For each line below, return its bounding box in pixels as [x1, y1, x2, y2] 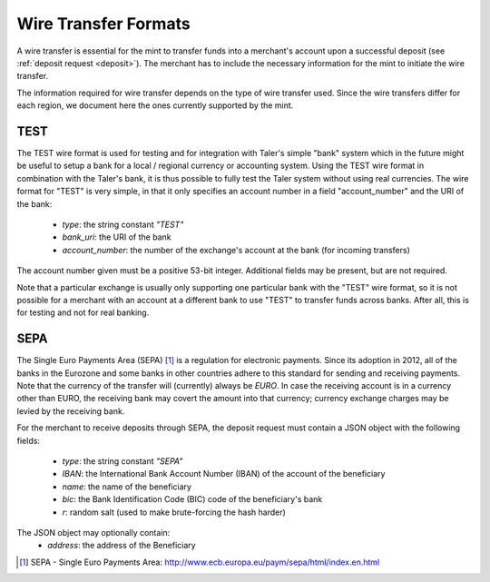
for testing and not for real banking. [16, 307, 150, 318]
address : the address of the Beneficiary [47, 540, 196, 551]
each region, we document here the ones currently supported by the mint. [16, 100, 294, 111]
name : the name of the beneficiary [62, 481, 192, 492]
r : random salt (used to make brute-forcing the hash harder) [62, 507, 286, 518]
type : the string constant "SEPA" [62, 455, 183, 467]
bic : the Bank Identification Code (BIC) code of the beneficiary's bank [62, 494, 323, 505]
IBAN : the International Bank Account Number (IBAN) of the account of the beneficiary [62, 469, 386, 479]
